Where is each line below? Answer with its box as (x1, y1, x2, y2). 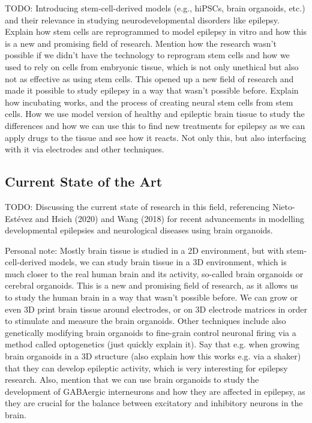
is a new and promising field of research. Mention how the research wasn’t (5, 37, 277, 49)
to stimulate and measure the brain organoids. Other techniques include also (5, 314, 286, 327)
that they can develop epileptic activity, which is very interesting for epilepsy (5, 361, 288, 374)
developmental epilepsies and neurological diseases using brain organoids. (5, 224, 273, 236)
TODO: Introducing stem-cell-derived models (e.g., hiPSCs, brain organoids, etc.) (5, 2, 305, 14)
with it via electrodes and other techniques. (5, 143, 164, 155)
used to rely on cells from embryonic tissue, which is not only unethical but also (5, 60, 299, 73)
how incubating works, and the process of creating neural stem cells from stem (5, 95, 293, 108)
